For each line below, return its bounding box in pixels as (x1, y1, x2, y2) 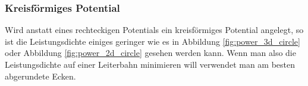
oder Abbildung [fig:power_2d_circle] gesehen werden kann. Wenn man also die (5, 47, 296, 59)
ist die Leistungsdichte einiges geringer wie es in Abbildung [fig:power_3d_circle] (5, 35, 300, 47)
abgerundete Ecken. (5, 70, 76, 82)
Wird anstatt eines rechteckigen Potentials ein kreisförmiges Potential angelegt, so (5, 24, 304, 36)
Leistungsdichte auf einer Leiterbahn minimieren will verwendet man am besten (5, 58, 296, 70)
